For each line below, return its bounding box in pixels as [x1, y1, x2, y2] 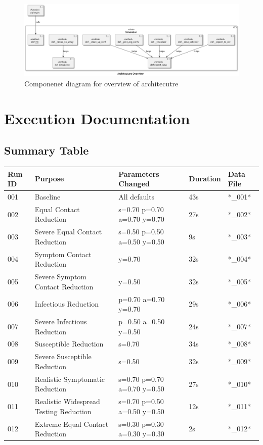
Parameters [118, 168, 159, 179]
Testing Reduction [34, 406, 92, 416]
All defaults [118, 191, 155, 202]
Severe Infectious [34, 316, 87, 326]
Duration [189, 173, 221, 184]
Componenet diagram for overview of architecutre [24, 78, 179, 88]
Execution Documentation [4, 108, 190, 128]
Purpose [34, 173, 64, 184]
